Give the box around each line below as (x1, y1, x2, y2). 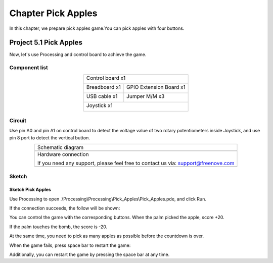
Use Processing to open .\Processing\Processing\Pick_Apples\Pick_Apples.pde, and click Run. (9, 196, 207, 202)
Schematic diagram (37, 144, 83, 151)
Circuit (9, 117, 27, 124)
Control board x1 (86, 74, 126, 81)
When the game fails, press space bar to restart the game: (9, 242, 131, 248)
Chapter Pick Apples (9, 8, 98, 19)
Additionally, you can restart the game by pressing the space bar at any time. (9, 251, 170, 257)
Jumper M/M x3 (126, 92, 165, 99)
